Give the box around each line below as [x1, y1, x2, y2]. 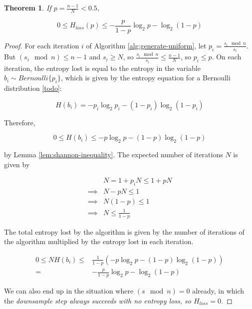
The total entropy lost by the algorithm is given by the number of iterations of [4, 226, 245, 237]
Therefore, [4, 117, 35, 127]
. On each [212, 51, 242, 62]
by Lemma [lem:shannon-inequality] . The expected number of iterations [4, 149, 223, 160]
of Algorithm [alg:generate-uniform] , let [86, 40, 207, 50]
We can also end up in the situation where [4, 286, 134, 296]
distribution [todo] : [4, 83, 62, 93]
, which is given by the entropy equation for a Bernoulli [60, 72, 231, 83]
